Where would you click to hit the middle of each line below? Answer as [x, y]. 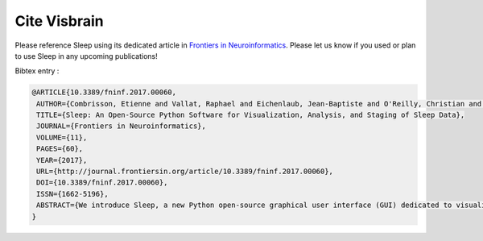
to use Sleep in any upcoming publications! [87, 56]
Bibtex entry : [37, 71]
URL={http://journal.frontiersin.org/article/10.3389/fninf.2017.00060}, [185, 172]
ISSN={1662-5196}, [72, 194]
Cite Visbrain [59, 21]
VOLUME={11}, [62, 137]
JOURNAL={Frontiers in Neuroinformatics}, [122, 126]
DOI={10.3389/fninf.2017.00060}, [102, 183]
